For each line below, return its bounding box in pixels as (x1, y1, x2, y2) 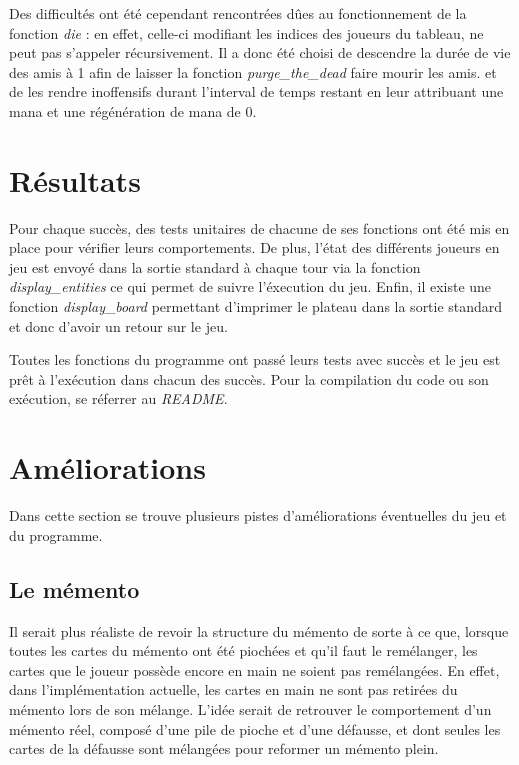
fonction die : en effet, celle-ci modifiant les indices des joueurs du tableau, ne (9, 22, 484, 43)
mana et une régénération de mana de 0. (9, 100, 257, 121)
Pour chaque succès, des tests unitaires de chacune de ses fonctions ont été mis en (9, 217, 510, 238)
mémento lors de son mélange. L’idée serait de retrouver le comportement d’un (9, 698, 492, 719)
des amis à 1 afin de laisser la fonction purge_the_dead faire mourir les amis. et (9, 61, 497, 82)
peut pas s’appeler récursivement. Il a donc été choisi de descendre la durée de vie (9, 42, 511, 63)
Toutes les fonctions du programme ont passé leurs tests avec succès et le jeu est (9, 349, 501, 370)
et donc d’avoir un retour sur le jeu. (9, 315, 228, 336)
